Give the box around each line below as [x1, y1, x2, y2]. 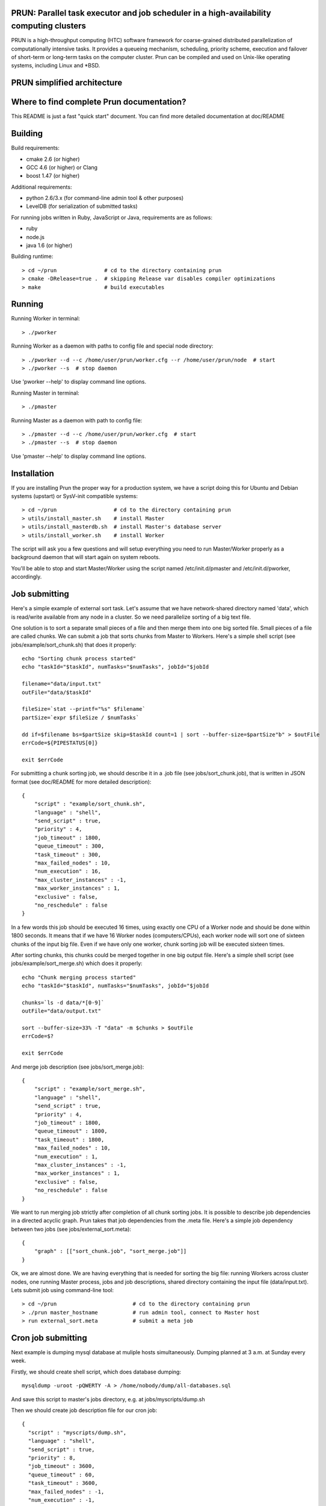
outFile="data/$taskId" [22, 689, 92, 696]
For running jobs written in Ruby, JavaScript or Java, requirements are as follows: [11, 214, 213, 221]
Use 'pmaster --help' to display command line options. [11, 452, 147, 460]
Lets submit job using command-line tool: [11, 1287, 114, 1294]
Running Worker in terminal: [11, 315, 81, 322]
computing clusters [11, 21, 87, 31]
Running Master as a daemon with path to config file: [11, 416, 143, 424]
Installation [11, 468, 54, 478]
